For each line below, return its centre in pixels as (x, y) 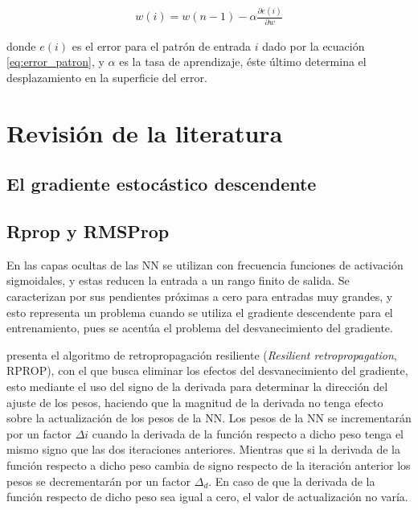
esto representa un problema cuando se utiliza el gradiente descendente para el (200, 312)
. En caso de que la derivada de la (292, 481)
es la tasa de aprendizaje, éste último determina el (243, 62)
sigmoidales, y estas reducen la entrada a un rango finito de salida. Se (178, 280)
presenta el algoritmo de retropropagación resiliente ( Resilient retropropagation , (202, 354)
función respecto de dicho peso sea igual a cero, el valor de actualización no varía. (207, 497)
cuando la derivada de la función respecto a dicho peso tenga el (248, 433)
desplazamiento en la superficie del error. (107, 77)
